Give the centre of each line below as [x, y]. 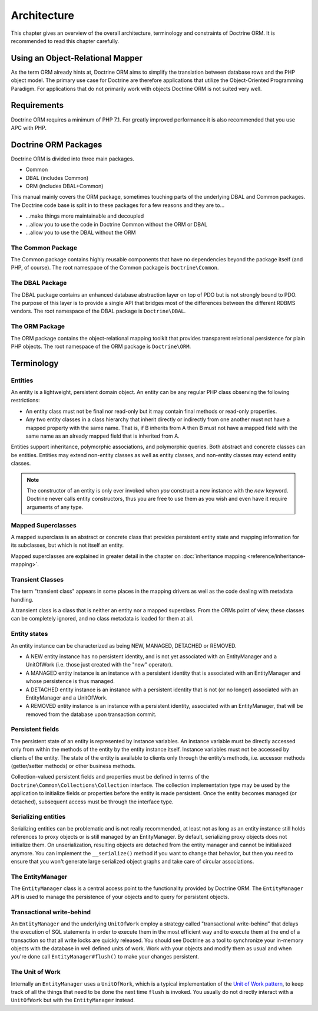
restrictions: [26, 401]
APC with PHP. [29, 127]
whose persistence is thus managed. [70, 681]
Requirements [37, 105]
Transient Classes [37, 579]
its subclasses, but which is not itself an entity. [67, 545]
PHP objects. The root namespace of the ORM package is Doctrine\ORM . [101, 346]
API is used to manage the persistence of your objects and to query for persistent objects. [120, 897]
